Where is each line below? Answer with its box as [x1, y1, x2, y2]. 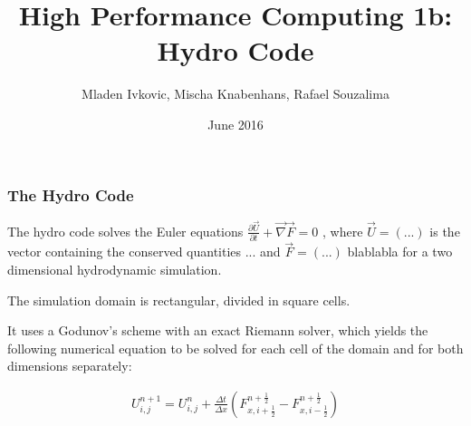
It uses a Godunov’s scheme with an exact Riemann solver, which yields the [7, 321, 428, 340]
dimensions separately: [7, 356, 132, 375]
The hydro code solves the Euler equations [7, 221, 244, 240]
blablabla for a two [347, 242, 453, 261]
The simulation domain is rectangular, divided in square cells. [7, 290, 351, 309]
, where [322, 221, 363, 240]
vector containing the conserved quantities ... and [7, 242, 281, 261]
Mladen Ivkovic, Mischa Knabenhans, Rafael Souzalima [82, 84, 389, 103]
